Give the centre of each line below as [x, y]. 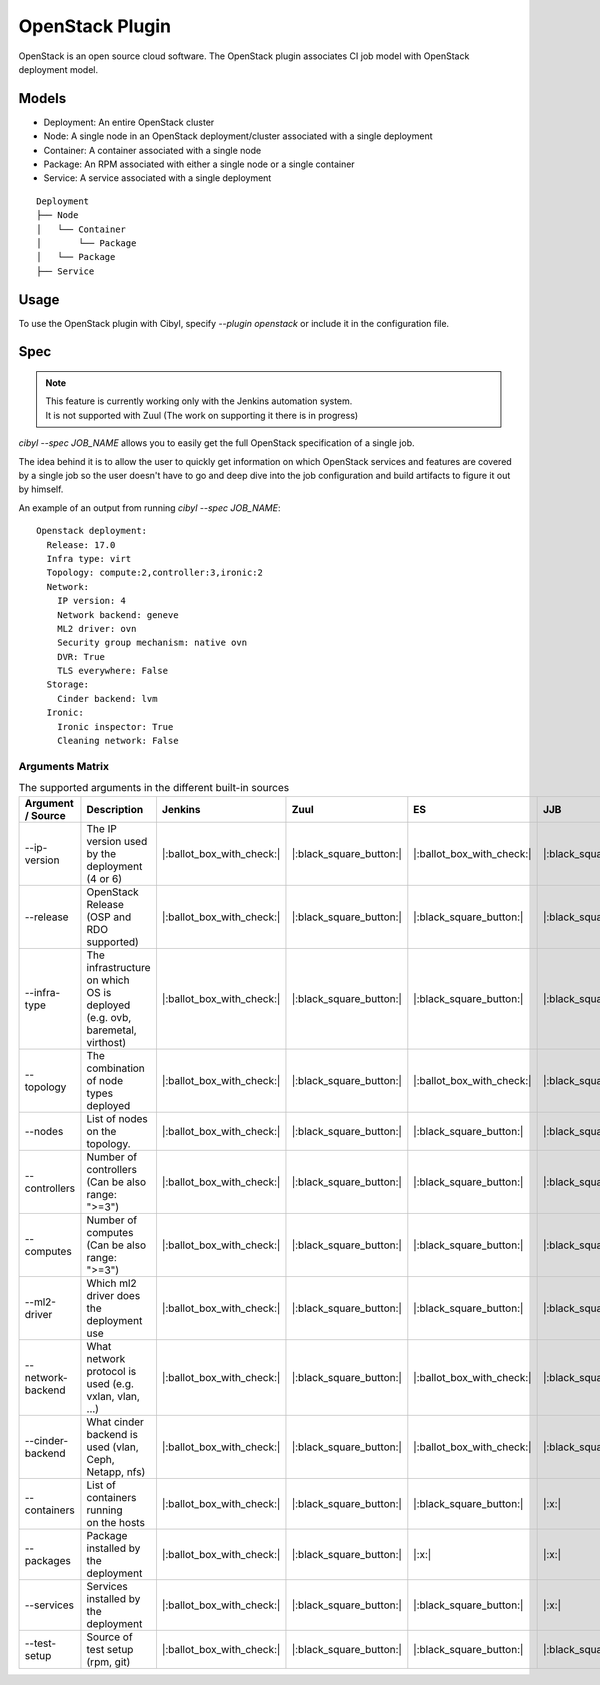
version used [117, 841]
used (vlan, [112, 1447]
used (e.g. [110, 1383]
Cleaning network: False [117, 741]
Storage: [68, 684]
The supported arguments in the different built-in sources [154, 788]
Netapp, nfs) [116, 1472]
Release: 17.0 [81, 544]
